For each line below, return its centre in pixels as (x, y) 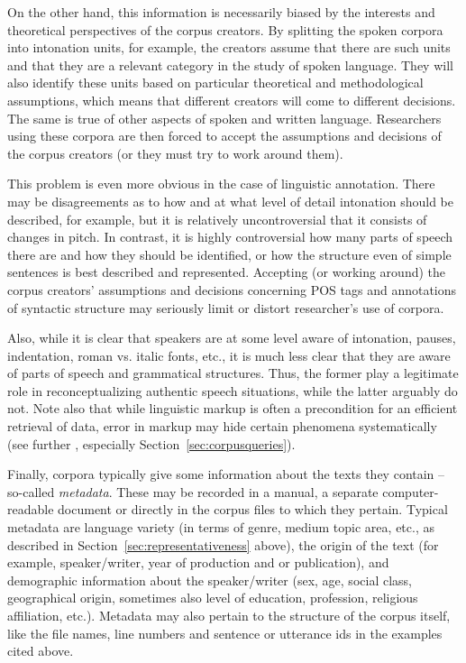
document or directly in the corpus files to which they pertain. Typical (253, 509)
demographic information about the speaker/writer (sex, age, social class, (210, 580)
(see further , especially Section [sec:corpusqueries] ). (151, 443)
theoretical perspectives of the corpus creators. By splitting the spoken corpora (225, 29)
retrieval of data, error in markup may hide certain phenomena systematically (222, 426)
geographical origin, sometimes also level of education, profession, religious (213, 598)
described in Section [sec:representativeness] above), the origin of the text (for (223, 544)
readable (31, 509)
